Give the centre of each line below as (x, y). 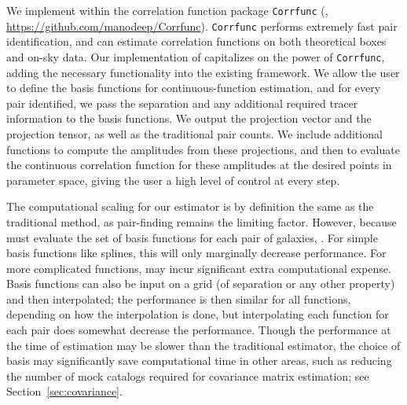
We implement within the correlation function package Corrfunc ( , (167, 10)
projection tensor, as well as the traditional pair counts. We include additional (194, 133)
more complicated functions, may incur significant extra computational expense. (199, 268)
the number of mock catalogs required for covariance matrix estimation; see (188, 376)
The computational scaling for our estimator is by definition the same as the (190, 206)
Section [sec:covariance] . (64, 391)
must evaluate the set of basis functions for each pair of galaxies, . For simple (192, 237)
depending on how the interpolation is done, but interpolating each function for (198, 314)
